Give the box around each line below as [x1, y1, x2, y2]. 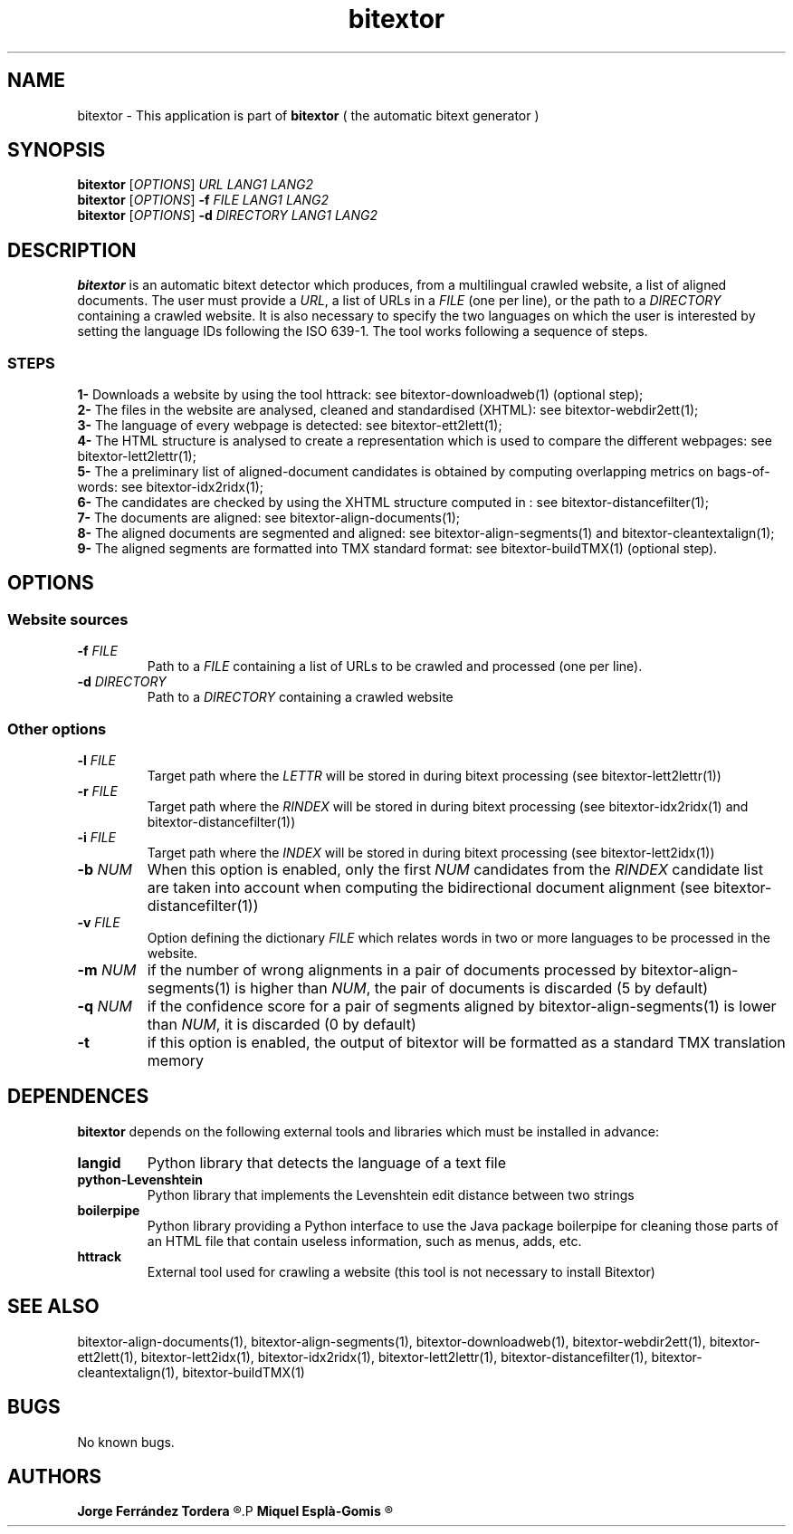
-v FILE [77, 915, 120, 930]
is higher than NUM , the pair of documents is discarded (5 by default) [234, 979, 709, 997]
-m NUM [77, 961, 137, 979]
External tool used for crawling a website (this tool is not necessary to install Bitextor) [147, 1263, 655, 1280]
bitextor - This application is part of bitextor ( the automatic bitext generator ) [77, 107, 540, 123]
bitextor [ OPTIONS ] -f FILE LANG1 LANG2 [77, 192, 330, 208]
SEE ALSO [7, 1295, 100, 1318]
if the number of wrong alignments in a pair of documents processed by [147, 961, 637, 979]
